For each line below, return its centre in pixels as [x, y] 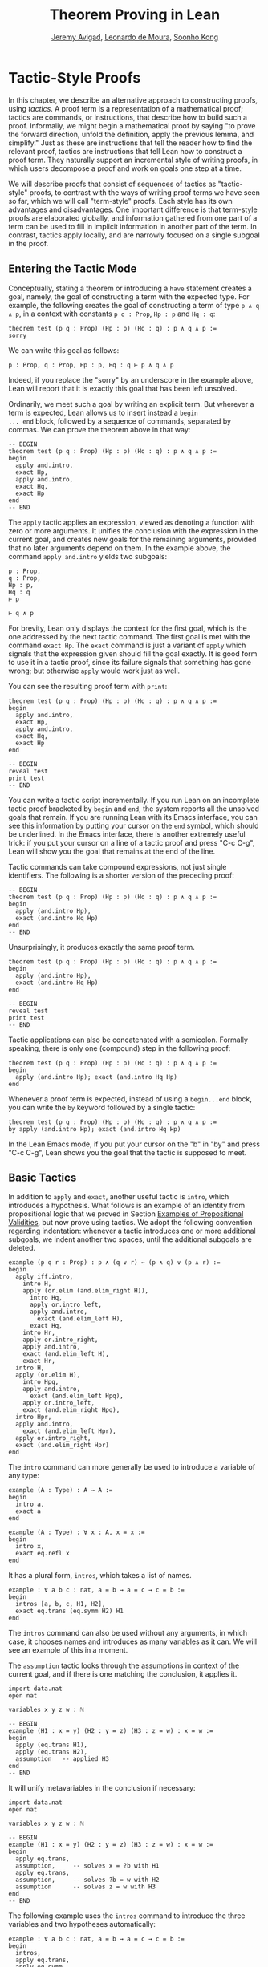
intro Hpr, [34, 1417]
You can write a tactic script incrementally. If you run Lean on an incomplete [134, 800]
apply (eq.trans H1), [52, 1745]
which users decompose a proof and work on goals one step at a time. [125, 168]
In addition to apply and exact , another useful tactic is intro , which [119, 1197]
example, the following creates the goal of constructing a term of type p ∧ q [134, 305]
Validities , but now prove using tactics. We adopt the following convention [130, 1223]
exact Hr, [39, 1361]
